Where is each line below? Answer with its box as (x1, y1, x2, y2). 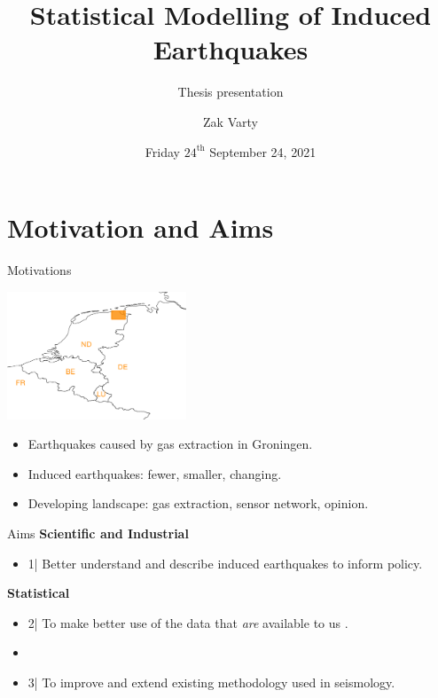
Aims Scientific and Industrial (7, 523, 189, 542)
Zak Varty (203, 112, 258, 130)
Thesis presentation (177, 82, 284, 101)
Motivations (7, 261, 72, 279)
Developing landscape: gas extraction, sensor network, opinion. (27, 494, 369, 513)
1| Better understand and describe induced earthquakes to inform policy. (27, 553, 423, 572)
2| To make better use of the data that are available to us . (27, 613, 348, 631)
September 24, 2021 (209, 142, 317, 161)
